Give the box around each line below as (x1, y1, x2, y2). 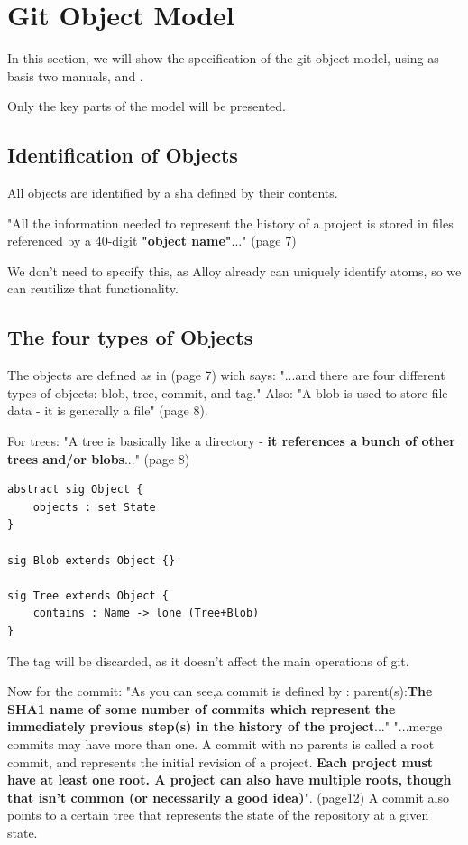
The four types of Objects (7, 323, 253, 351)
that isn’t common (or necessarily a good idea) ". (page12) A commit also (7, 787, 449, 806)
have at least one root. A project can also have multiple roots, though (7, 770, 452, 789)
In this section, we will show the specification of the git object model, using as (7, 49, 439, 68)
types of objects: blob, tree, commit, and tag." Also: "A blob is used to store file (7, 383, 448, 402)
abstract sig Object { (7, 483, 143, 497)
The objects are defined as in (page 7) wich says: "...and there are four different (7, 366, 445, 385)
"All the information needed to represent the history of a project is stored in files (7, 213, 454, 232)
